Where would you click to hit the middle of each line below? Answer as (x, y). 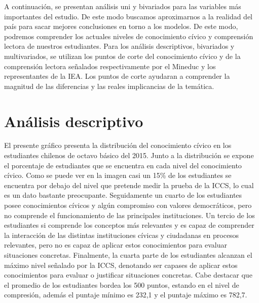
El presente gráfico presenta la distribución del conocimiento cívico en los (118, 145)
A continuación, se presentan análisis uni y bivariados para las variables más (123, 6)
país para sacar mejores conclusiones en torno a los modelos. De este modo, (121, 26)
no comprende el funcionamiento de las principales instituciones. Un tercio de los (129, 215)
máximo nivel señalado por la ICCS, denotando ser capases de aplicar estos (121, 265)
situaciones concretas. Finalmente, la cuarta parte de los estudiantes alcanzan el (128, 255)
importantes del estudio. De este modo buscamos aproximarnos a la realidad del (128, 16)
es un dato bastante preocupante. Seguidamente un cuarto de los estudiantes (123, 195)
